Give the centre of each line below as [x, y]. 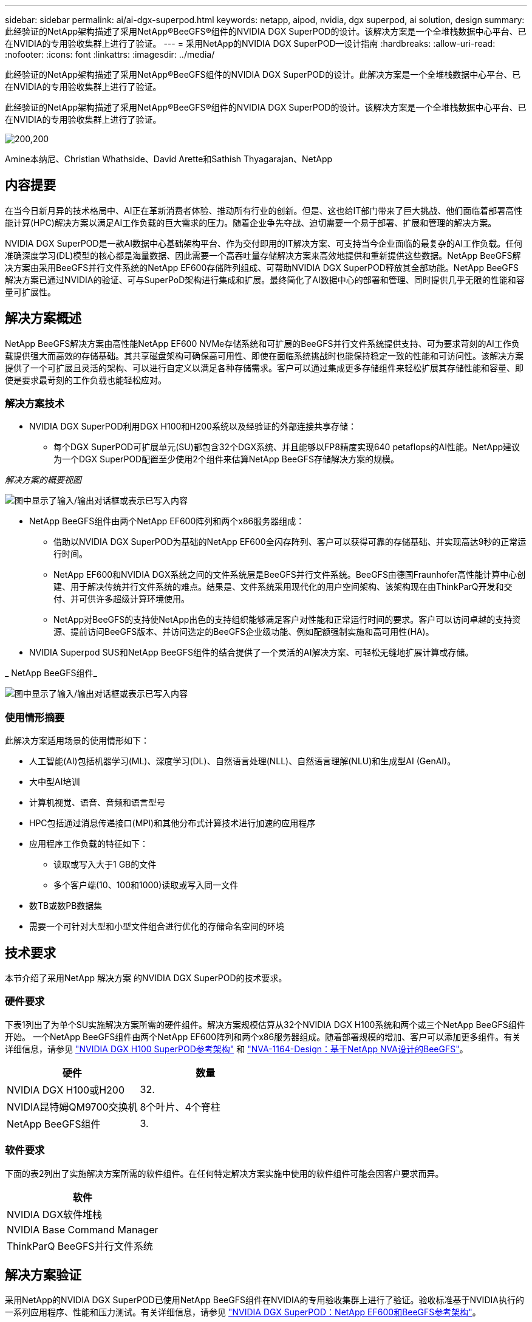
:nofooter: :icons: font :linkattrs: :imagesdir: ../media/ [110, 54]
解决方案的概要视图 [43, 480]
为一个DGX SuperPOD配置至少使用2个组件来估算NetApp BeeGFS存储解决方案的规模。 [226, 459]
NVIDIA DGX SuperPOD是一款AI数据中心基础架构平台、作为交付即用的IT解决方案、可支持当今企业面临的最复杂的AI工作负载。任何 [264, 243]
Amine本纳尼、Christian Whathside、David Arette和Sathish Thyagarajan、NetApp [169, 159]
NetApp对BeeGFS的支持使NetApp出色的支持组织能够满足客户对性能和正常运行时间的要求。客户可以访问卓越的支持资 [287, 620]
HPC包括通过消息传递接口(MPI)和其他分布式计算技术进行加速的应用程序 [172, 823]
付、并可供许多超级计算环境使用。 [121, 599]
